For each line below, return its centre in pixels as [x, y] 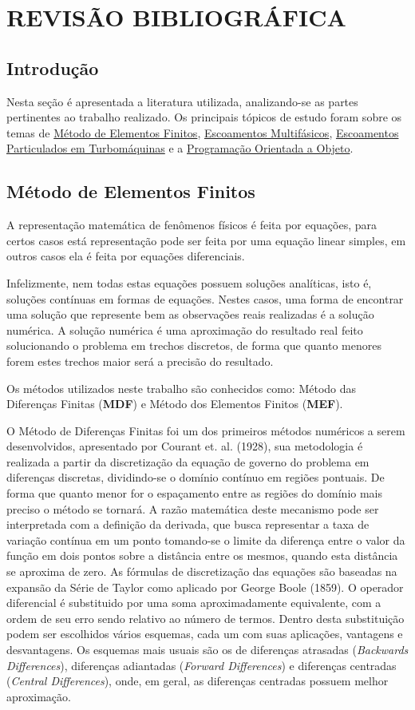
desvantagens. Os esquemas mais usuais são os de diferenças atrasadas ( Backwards [207, 649]
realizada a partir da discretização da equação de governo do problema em [188, 461]
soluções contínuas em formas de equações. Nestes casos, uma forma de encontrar [205, 298]
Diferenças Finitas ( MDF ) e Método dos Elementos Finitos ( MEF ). [175, 404]
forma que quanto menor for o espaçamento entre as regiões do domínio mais [195, 493]
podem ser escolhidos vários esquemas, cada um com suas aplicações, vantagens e [205, 634]
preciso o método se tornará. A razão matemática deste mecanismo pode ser [193, 508]
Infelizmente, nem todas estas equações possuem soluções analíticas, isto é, [189, 282]
